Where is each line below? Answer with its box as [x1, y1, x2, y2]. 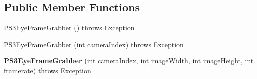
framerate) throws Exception [4, 65, 91, 75]
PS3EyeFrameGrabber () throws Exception [4, 23, 135, 33]
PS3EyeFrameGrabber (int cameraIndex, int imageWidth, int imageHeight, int [4, 55, 254, 66]
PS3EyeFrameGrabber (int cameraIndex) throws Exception [4, 39, 184, 49]
